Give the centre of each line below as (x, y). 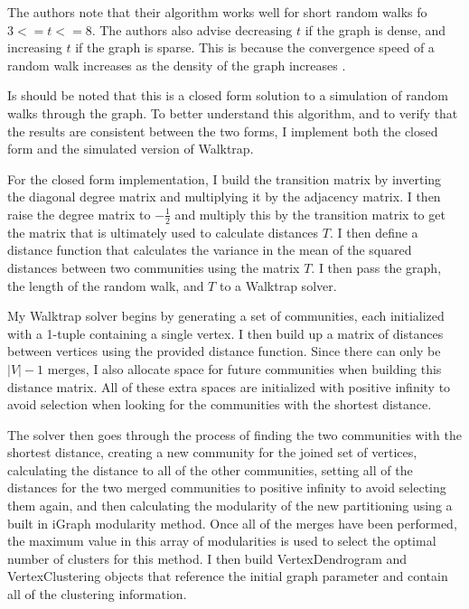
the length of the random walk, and (106, 285)
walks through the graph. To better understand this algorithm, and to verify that (233, 112)
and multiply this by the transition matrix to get (310, 214)
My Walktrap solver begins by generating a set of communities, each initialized (226, 316)
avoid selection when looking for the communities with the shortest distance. (220, 404)
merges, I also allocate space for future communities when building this (244, 368)
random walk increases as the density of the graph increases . (177, 65)
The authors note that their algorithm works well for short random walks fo (217, 12)
